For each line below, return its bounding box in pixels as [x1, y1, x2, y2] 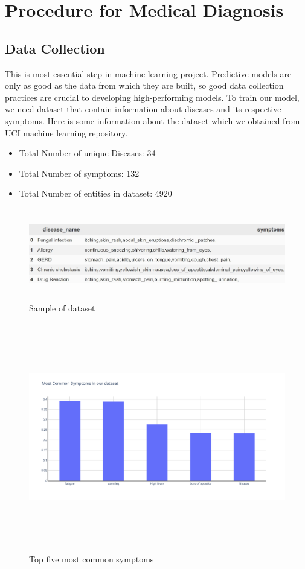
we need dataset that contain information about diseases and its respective [5, 103, 281, 115]
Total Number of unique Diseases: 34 [19, 147, 156, 159]
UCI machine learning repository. [5, 126, 128, 139]
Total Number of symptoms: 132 [19, 167, 140, 179]
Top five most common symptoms [29, 552, 154, 565]
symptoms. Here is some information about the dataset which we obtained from [5, 114, 300, 127]
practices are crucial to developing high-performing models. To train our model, [5, 91, 300, 103]
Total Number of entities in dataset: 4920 [19, 187, 172, 200]
